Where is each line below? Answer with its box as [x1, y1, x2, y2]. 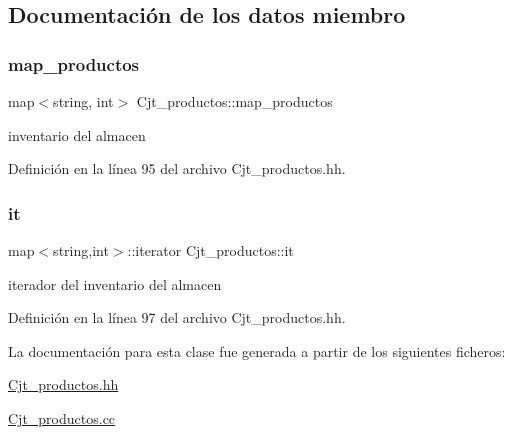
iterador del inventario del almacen [8, 273, 222, 294]
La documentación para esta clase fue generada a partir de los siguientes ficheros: [8, 340, 506, 361]
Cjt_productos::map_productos [136, 91, 333, 111]
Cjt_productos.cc [8, 407, 116, 428]
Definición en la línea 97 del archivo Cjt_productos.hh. [8, 307, 346, 328]
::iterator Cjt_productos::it [127, 240, 294, 260]
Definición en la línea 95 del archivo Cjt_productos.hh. [8, 158, 346, 179]
